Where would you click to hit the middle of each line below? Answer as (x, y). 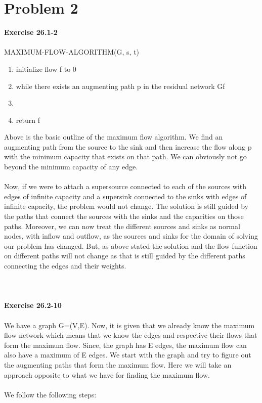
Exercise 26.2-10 (33, 305)
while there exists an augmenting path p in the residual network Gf (120, 86)
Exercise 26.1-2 (31, 32)
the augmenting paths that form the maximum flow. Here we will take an (118, 364)
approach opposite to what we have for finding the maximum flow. (107, 374)
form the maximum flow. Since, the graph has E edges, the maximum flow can (125, 345)
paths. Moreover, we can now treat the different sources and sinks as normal (122, 226)
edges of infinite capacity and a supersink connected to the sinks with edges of (125, 196)
